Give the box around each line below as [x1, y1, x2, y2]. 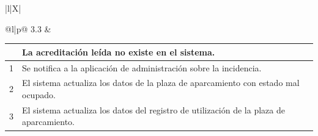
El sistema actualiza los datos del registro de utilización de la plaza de [22, 103, 285, 116]
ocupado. [22, 88, 56, 101]
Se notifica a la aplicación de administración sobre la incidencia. [22, 61, 262, 74]
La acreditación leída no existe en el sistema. [22, 45, 215, 58]
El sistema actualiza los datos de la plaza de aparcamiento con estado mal [22, 76, 300, 89]
